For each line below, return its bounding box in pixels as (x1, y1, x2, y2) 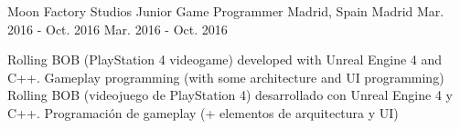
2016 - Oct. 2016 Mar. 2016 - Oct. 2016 (7, 19, 228, 38)
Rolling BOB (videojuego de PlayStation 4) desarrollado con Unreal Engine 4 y (7, 85, 453, 104)
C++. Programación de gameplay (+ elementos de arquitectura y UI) (7, 103, 399, 122)
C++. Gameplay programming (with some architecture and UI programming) (7, 67, 444, 86)
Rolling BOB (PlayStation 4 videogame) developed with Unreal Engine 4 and (7, 50, 443, 69)
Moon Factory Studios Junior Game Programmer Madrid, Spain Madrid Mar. (7, 2, 444, 20)
